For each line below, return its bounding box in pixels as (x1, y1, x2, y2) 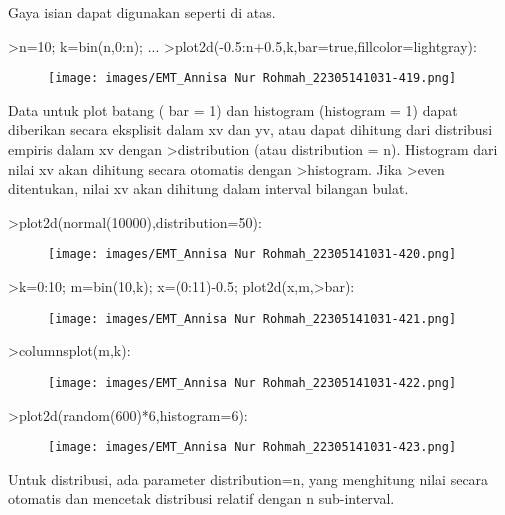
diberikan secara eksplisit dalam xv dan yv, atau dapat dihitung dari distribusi (8, 119, 493, 140)
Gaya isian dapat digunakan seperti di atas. (8, 2, 276, 22)
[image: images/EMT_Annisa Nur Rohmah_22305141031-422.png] (48, 375, 457, 390)
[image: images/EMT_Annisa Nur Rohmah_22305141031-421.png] (48, 311, 457, 326)
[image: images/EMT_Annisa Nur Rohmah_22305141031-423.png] (48, 440, 457, 455)
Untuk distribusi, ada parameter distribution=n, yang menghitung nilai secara (8, 468, 489, 489)
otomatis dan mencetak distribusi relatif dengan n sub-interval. (8, 488, 395, 509)
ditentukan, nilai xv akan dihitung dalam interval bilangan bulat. (8, 178, 409, 199)
